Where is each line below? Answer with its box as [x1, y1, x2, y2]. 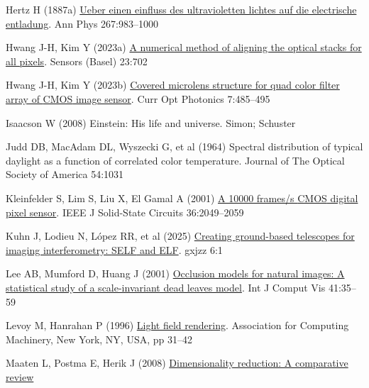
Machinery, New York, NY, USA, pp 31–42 [6, 331, 192, 346]
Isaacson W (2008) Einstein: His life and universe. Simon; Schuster [6, 115, 296, 130]
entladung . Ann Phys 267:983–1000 [6, 16, 158, 31]
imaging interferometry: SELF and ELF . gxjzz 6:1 [6, 242, 223, 257]
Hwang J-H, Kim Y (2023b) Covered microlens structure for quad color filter [6, 77, 340, 92]
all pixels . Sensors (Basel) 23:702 [6, 53, 148, 68]
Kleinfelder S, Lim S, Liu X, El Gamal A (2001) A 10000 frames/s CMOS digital [6, 190, 358, 205]
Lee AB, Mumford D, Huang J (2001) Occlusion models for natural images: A [6, 266, 345, 281]
